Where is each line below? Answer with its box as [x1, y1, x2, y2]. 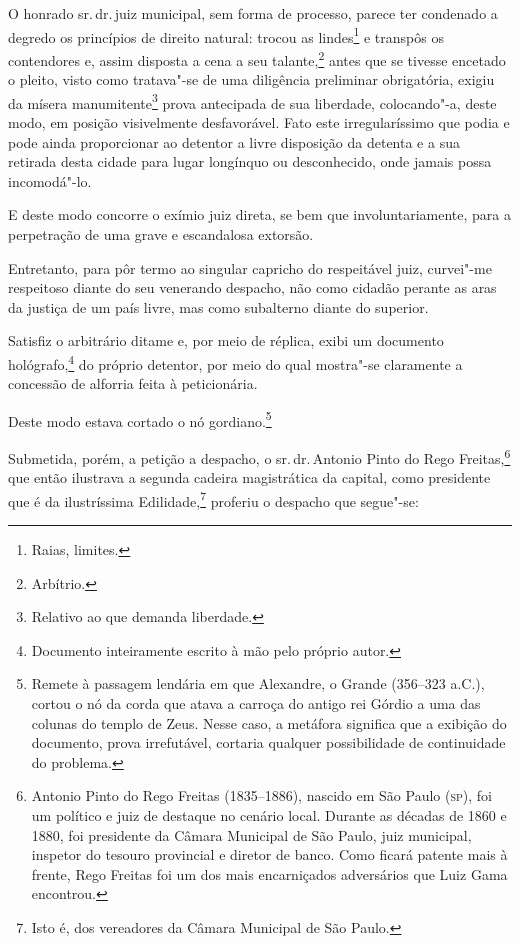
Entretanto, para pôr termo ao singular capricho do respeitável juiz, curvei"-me [8, 257, 492, 278]
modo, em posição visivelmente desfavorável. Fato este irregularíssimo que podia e [8, 111, 510, 132]
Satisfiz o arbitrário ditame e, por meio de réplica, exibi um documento [8, 330, 444, 351]
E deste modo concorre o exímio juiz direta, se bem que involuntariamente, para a [8, 204, 511, 225]
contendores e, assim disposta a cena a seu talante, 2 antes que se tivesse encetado [8, 46, 506, 70]
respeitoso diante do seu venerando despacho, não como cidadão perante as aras [8, 277, 497, 298]
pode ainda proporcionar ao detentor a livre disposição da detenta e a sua [8, 131, 460, 152]
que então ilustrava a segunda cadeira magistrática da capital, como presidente [8, 467, 491, 488]
